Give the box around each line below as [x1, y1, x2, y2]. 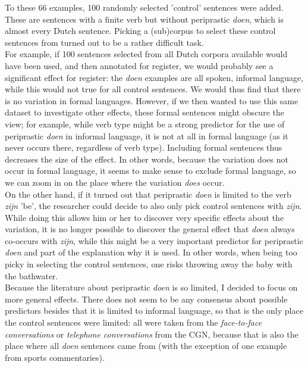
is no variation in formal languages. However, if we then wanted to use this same [5, 94, 298, 107]
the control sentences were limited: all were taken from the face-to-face [5, 316, 262, 329]
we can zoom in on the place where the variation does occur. [5, 176, 225, 188]
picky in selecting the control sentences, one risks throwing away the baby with [5, 258, 293, 270]
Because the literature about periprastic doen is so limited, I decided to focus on [5, 281, 298, 294]
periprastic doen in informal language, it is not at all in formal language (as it [5, 129, 288, 142]
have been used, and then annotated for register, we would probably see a [5, 59, 274, 71]
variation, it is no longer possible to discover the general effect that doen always [5, 223, 295, 235]
